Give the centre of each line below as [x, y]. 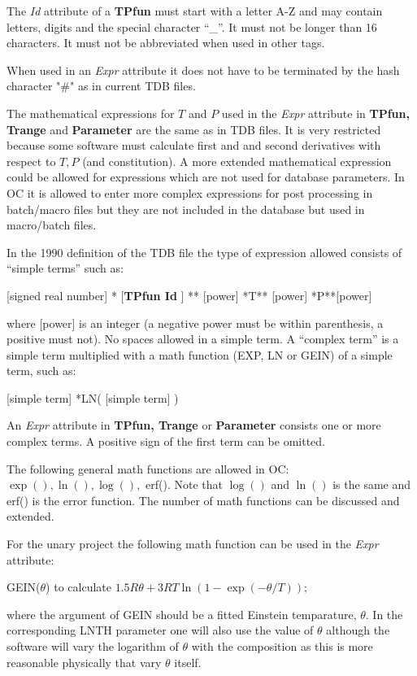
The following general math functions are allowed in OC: [148, 468]
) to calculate [78, 587]
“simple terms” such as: [65, 268]
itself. [188, 662]
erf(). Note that [184, 484]
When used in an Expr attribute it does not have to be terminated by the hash [203, 70]
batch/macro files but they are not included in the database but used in [186, 209]
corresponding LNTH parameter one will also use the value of [160, 630]
